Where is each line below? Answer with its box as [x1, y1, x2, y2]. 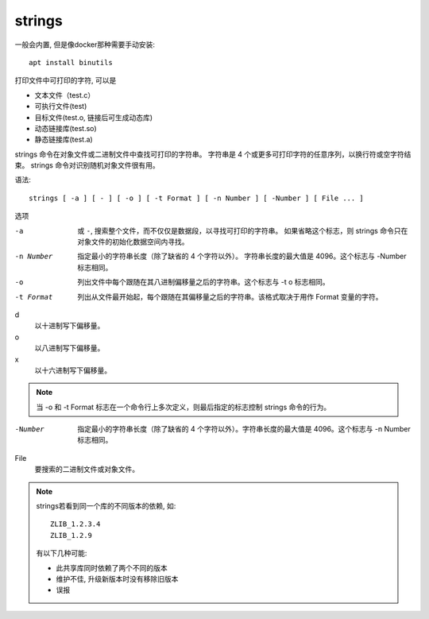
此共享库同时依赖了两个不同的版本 [56, 563, 168, 572]
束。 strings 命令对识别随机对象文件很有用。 [14, 161, 160, 170]
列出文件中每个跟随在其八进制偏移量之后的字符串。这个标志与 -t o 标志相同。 [77, 277, 330, 287]
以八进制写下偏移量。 [34, 343, 105, 353]
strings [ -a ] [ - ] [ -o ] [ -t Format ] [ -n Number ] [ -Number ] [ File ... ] [29, 193, 365, 203]
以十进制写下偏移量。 [34, 321, 105, 331]
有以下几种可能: [36, 548, 87, 558]
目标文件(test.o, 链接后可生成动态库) [34, 112, 153, 122]
